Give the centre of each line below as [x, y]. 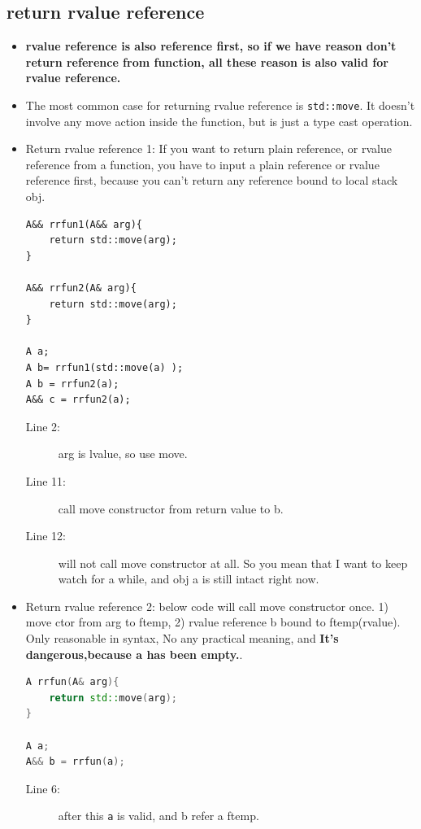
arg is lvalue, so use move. [123, 454]
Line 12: [46, 536]
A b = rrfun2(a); [72, 384]
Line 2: [43, 426]
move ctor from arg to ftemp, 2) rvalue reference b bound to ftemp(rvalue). [213, 622]
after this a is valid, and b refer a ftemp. [158, 816]
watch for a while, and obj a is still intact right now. [189, 579]
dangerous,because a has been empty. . [134, 654]
